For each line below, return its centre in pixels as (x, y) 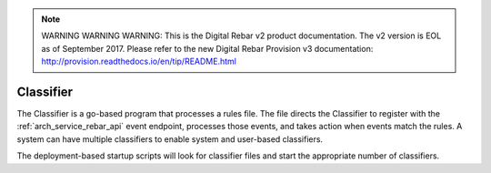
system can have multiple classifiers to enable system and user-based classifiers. (170, 139)
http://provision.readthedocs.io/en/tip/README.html (139, 61)
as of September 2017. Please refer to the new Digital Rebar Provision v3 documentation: (207, 48)
